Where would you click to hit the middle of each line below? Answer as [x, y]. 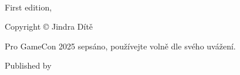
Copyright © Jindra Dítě [49, 26]
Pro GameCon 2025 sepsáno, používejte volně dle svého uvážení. [120, 46]
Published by [28, 65]
